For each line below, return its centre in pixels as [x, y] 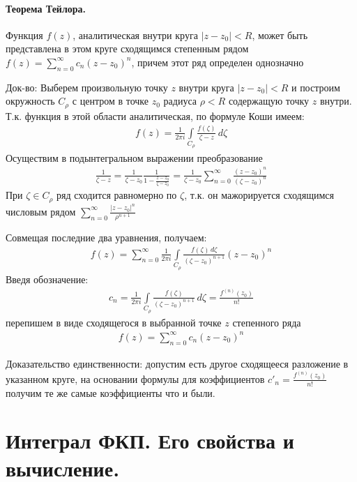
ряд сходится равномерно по [117, 195]
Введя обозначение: [47, 279]
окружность [30, 101]
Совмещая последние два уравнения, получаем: [106, 237]
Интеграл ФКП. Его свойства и [150, 440]
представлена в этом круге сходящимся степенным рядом [127, 48]
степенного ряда [267, 322]
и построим [316, 87]
